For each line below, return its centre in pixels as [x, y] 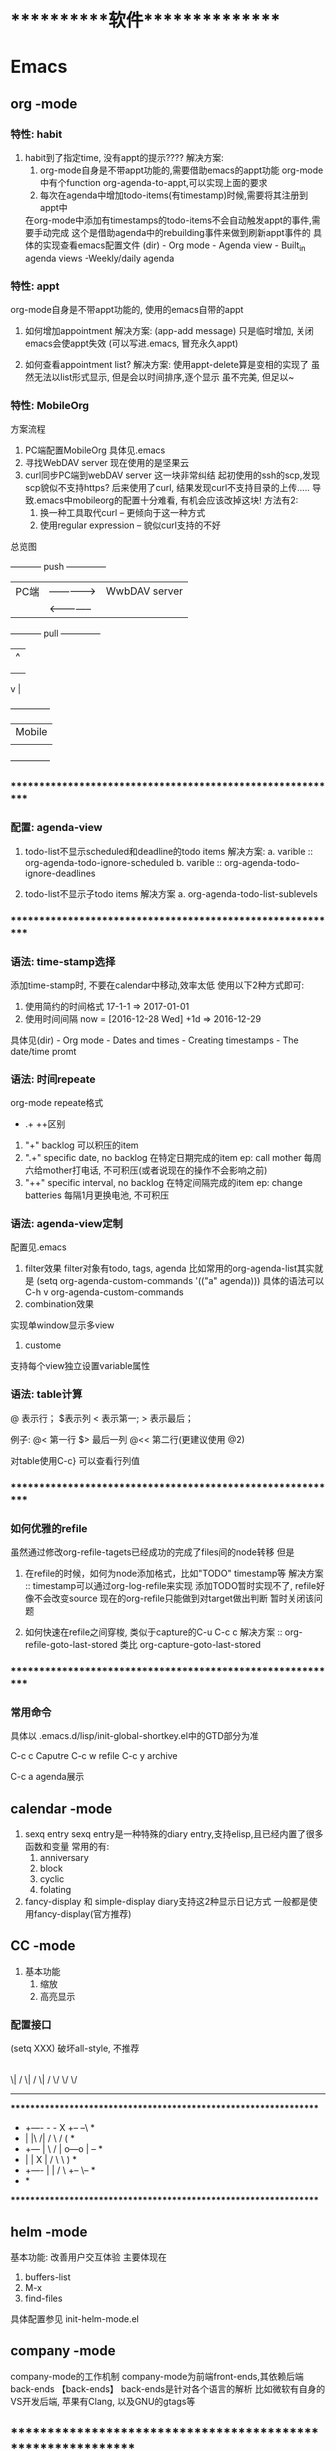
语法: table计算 [46, 1394]
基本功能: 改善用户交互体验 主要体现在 [88, 2257]
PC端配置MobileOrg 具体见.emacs [95, 450]
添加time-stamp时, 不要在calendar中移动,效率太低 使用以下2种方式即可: [157, 985]
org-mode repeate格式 [57, 1103]
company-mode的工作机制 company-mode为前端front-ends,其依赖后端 [157, 2376]
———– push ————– [58, 567]
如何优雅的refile [49, 1528]
